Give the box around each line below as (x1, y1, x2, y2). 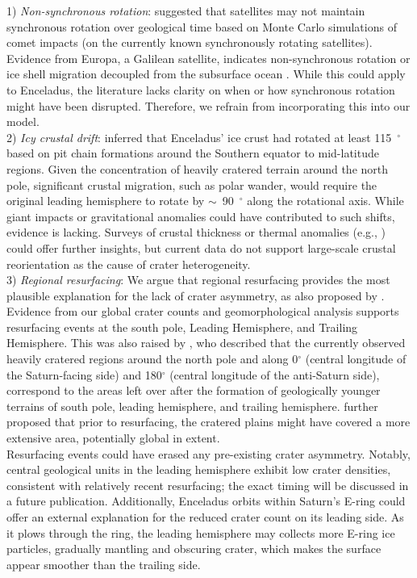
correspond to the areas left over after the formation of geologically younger (6, 382, 381, 399)
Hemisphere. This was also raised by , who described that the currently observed (6, 334, 406, 351)
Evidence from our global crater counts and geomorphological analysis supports (6, 303, 399, 320)
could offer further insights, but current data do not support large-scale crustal (6, 239, 396, 256)
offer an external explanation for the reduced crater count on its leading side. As (6, 509, 404, 525)
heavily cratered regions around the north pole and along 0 (6, 350, 298, 367)
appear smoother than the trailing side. (6, 555, 201, 572)
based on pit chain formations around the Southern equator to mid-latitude (6, 144, 379, 161)
